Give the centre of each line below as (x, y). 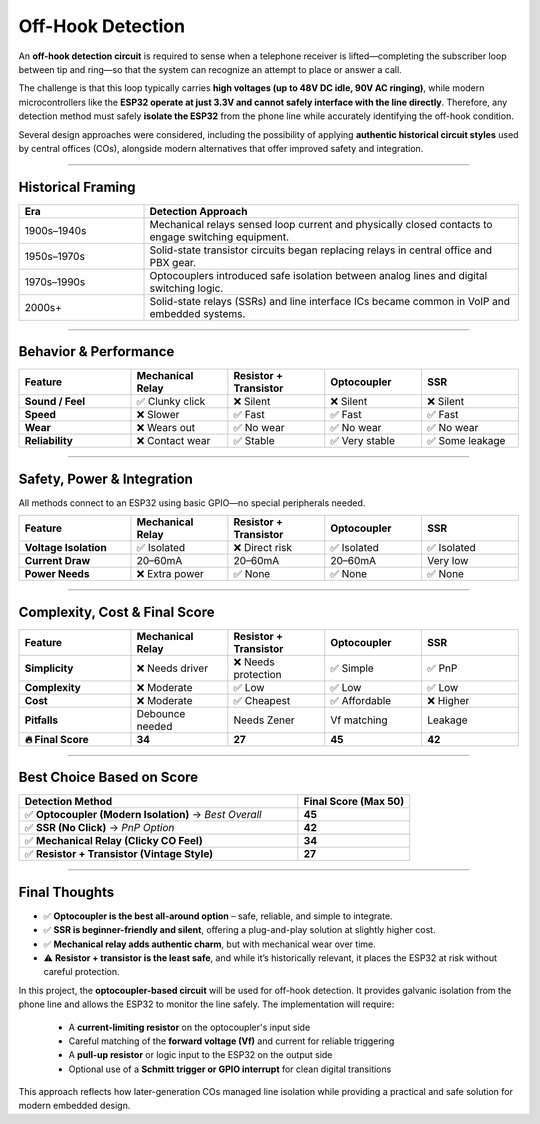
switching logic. (186, 288)
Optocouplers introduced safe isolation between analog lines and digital (318, 275)
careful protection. (81, 972)
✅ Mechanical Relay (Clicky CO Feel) (114, 841)
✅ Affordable (361, 700)
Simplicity (49, 668)
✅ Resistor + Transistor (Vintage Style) (119, 854)
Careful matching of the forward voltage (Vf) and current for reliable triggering (231, 1041)
